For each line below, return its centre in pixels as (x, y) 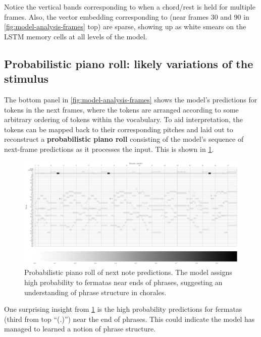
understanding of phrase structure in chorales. (95, 292)
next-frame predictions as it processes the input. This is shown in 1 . (109, 149)
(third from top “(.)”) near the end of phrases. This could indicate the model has (129, 319)
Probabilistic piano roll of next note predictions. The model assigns (128, 272)
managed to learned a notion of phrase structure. (80, 329)
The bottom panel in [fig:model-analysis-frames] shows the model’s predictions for (131, 99)
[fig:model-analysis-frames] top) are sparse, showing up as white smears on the (125, 26)
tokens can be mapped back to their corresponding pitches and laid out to (119, 129)
